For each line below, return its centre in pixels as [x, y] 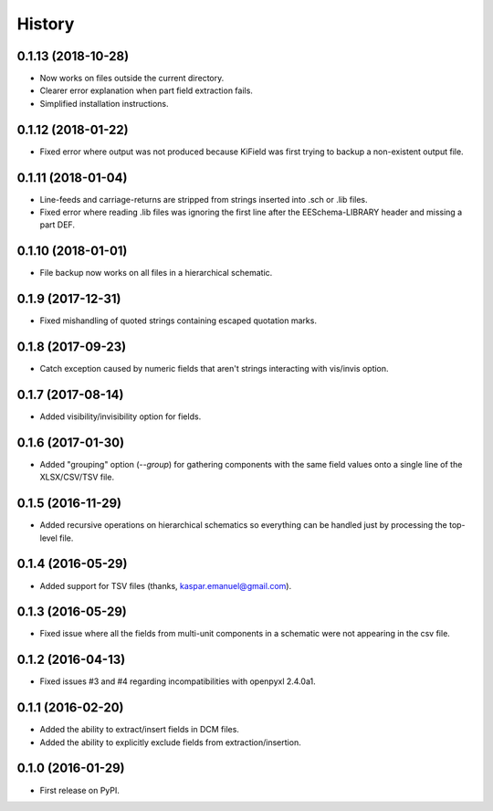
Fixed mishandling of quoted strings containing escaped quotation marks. [178, 321]
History [46, 24]
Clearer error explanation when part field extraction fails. [146, 90]
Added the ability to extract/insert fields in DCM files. [139, 730]
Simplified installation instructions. [104, 103]
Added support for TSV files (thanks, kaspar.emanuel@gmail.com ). [166, 585]
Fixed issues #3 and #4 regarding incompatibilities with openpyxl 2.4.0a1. [178, 681]
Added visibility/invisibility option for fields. [121, 416]
